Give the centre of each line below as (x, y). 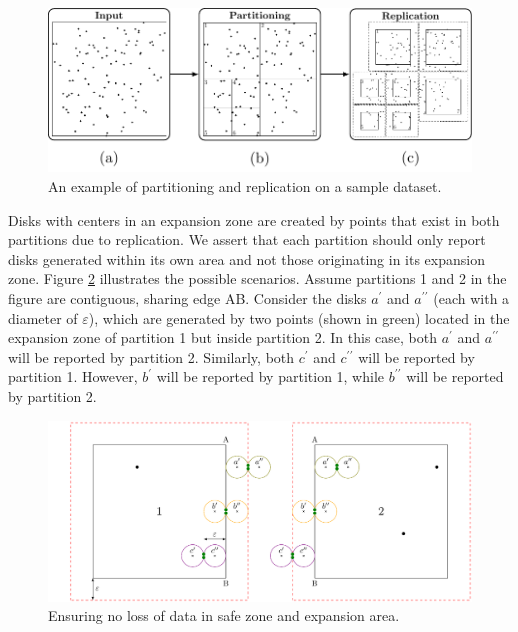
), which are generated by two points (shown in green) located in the (299, 317)
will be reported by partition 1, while (270, 376)
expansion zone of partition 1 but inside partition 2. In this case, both (222, 337)
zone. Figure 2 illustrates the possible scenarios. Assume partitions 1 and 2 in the (257, 278)
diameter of (43, 317)
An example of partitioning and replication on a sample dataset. (245, 186)
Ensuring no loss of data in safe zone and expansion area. (224, 615)
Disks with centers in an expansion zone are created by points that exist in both (254, 219)
